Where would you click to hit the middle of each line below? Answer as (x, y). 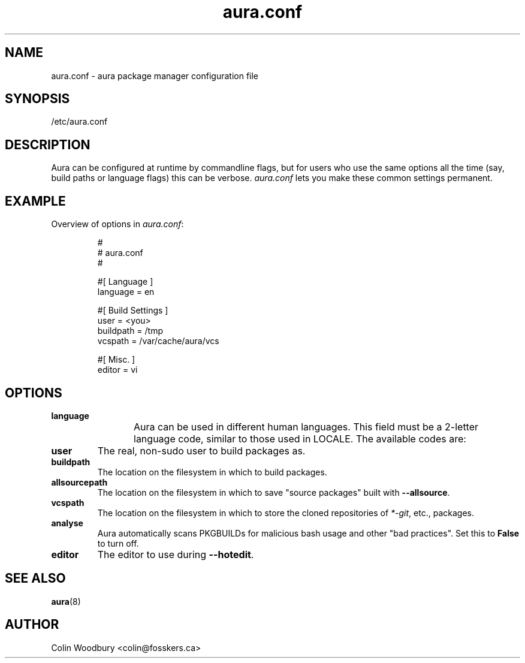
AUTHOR (32, 625)
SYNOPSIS (37, 99)
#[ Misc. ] (116, 360)
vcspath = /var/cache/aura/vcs (158, 341)
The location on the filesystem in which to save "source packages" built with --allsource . (274, 492)
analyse (67, 523)
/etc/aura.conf (79, 122)
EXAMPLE (35, 201)
